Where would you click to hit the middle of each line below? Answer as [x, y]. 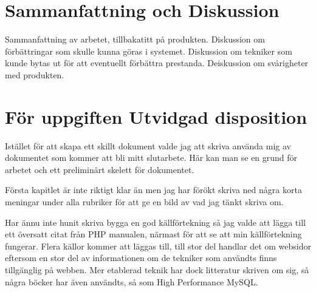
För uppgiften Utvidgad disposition [156, 116]
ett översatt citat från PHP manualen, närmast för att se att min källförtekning [153, 234]
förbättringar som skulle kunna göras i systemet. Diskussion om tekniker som [149, 51]
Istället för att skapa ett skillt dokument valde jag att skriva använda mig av [148, 145]
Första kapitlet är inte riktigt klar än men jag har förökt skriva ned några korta [153, 190]
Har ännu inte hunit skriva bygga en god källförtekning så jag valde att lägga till [155, 222]
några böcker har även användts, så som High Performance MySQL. [132, 281]
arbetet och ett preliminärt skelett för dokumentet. [100, 169]
